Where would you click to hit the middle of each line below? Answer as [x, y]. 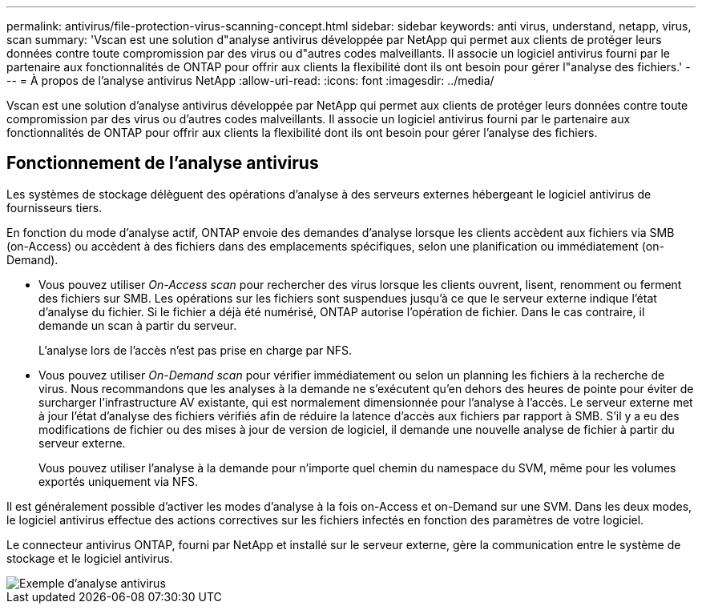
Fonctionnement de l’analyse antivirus [163, 163]
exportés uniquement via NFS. [118, 481]
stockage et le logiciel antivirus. [90, 558]
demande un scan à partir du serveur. [138, 325]
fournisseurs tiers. [54, 207]
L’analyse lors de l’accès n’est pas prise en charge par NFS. [196, 350]
